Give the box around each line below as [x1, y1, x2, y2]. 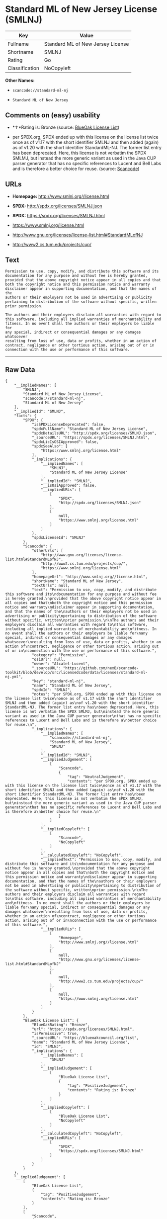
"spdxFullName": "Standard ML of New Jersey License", [31, 427, 148, 432]
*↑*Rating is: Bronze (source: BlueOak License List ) [12, 124, 120, 130]
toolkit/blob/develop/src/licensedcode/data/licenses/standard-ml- [5, 670, 148, 675]
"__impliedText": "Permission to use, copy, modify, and [40, 857, 162, 862]
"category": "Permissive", [31, 653, 88, 658]
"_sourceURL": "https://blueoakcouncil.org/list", [31, 1036, 139, 1041]
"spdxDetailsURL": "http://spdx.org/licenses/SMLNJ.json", [31, 431, 157, 436]
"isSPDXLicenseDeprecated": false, [31, 422, 106, 427]
